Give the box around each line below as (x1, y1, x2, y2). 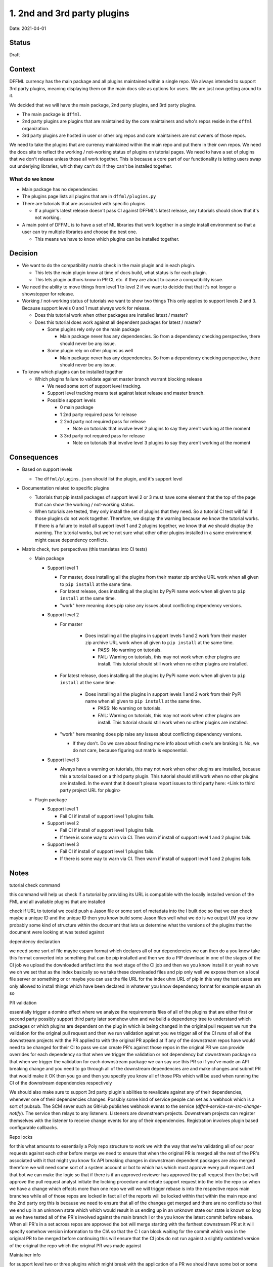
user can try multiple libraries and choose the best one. (22, 229, 138, 235)
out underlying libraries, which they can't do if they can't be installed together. (9, 163, 172, 169)
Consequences (9, 453, 59, 462)
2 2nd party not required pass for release (60, 419, 146, 425)
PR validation (9, 999, 37, 1005)
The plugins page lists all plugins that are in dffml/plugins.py (22, 193, 156, 200)
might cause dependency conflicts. (34, 537, 108, 543)
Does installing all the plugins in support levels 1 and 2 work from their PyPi (85, 691, 242, 697)
